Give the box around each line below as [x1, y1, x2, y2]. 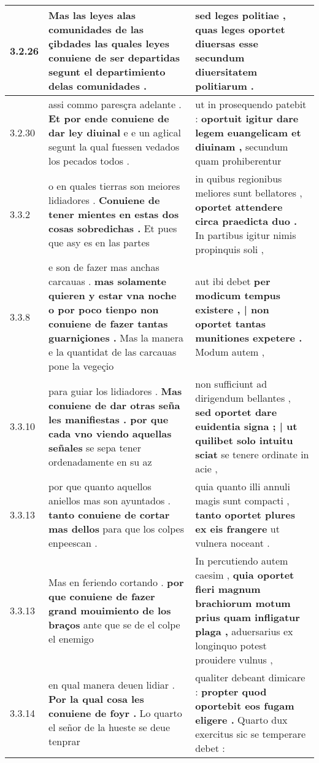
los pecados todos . [48, 154, 129, 168]
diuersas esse [195, 36, 258, 50]
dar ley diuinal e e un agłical [48, 125, 181, 139]
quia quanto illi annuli [195, 479, 290, 493]
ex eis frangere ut [195, 522, 280, 536]
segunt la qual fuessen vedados [48, 139, 180, 154]
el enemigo [48, 631, 94, 646]
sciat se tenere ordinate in [195, 447, 309, 461]
